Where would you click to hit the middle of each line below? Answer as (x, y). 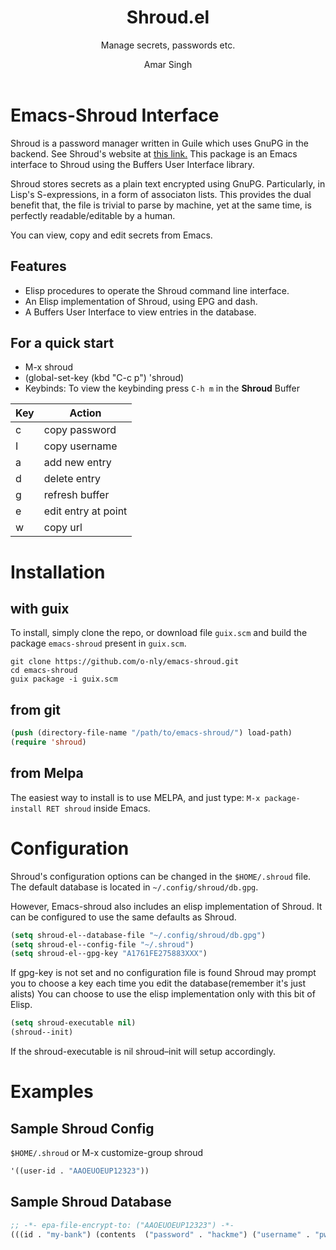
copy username (80, 446)
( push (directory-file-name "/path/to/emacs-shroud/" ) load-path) (151, 733)
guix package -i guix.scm (64, 679)
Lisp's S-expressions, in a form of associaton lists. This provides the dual (161, 194)
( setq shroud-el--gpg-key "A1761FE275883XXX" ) (109, 954)
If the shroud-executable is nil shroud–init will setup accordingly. (143, 1051)
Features (38, 266)
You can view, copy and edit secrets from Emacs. (111, 235)
